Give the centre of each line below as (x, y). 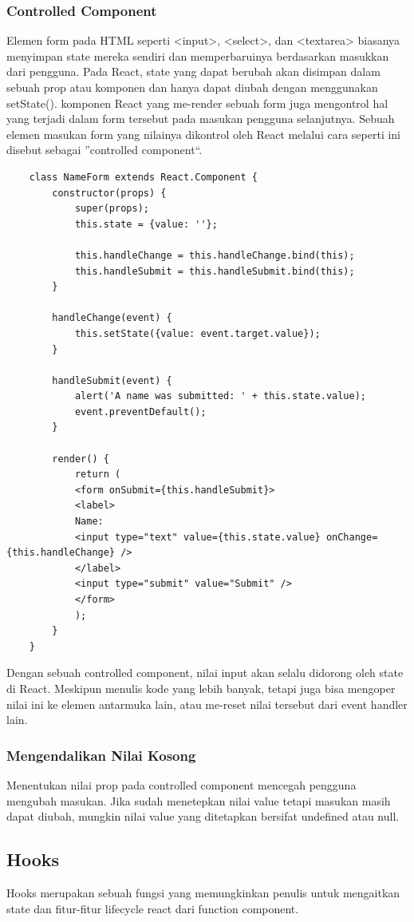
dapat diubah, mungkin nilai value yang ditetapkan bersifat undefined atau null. (203, 816)
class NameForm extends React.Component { (143, 177)
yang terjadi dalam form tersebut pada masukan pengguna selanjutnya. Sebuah (201, 119)
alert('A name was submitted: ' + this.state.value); (221, 396)
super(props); (112, 209)
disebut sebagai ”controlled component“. (104, 150)
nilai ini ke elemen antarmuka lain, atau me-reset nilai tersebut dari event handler (207, 704)
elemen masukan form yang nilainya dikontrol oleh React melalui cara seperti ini (204, 134)
